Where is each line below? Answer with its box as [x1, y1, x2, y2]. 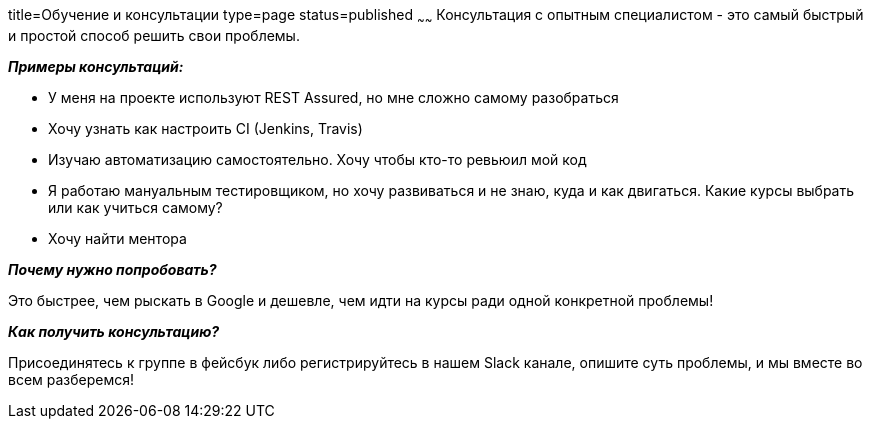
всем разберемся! [8, 370, 135, 388]
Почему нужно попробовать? [8, 260, 217, 278]
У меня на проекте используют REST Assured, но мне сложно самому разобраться [48, 88, 619, 106]
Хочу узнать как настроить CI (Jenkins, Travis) [48, 119, 363, 137]
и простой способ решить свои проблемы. [8, 26, 300, 44]
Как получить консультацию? [8, 322, 220, 340]
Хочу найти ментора [48, 229, 187, 247]
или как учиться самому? [48, 198, 223, 216]
